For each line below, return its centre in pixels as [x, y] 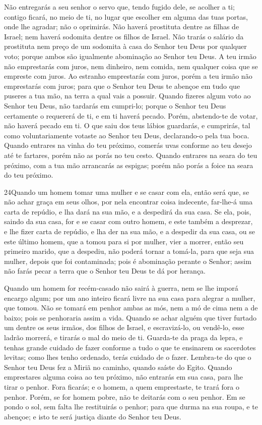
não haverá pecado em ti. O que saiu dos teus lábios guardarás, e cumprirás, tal [127, 125]
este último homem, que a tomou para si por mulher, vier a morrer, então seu [124, 241]
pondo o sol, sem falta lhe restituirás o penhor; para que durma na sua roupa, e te [131, 407]
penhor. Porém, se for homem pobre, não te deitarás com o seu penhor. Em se [125, 396]
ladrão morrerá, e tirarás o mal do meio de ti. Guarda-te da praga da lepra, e [123, 337]
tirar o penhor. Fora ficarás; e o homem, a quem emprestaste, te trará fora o [122, 386]
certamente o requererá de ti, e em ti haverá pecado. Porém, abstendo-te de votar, [131, 115]
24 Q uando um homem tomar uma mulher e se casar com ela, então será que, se [127, 192]
